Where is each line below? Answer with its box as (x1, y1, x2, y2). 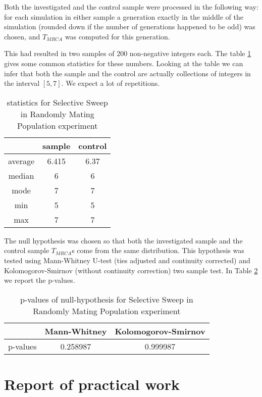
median (8, 169, 34, 181)
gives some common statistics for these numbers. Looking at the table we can (4, 58, 243, 68)
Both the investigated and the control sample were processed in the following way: (4, 2, 258, 12)
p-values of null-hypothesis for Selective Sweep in (20, 293, 193, 305)
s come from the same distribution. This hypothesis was (72, 245, 244, 256)
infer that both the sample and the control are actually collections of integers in (4, 68, 251, 78)
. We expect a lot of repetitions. (61, 78, 160, 88)
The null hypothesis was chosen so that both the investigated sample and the (4, 235, 243, 245)
